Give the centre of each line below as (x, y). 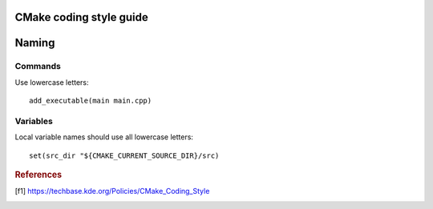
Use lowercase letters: (52, 82)
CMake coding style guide (81, 17)
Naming (35, 43)
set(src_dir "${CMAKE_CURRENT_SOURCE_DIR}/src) (124, 155)
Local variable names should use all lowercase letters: (104, 137)
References (38, 175)
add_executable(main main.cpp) (91, 101)
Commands (38, 66)
